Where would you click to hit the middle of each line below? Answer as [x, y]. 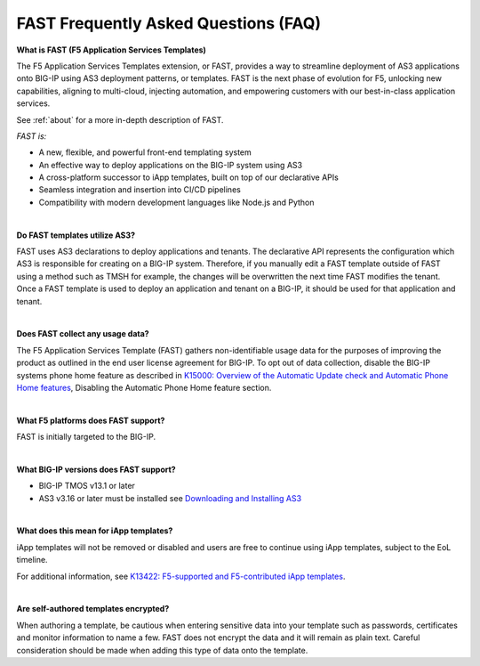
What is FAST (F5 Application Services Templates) [111, 50]
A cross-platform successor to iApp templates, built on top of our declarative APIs [189, 177]
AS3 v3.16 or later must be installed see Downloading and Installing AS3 [170, 498]
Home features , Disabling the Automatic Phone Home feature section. [144, 387]
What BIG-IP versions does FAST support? [96, 469]
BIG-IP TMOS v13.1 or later [87, 486]
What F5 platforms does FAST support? [91, 420]
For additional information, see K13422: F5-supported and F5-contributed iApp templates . [181, 576]
